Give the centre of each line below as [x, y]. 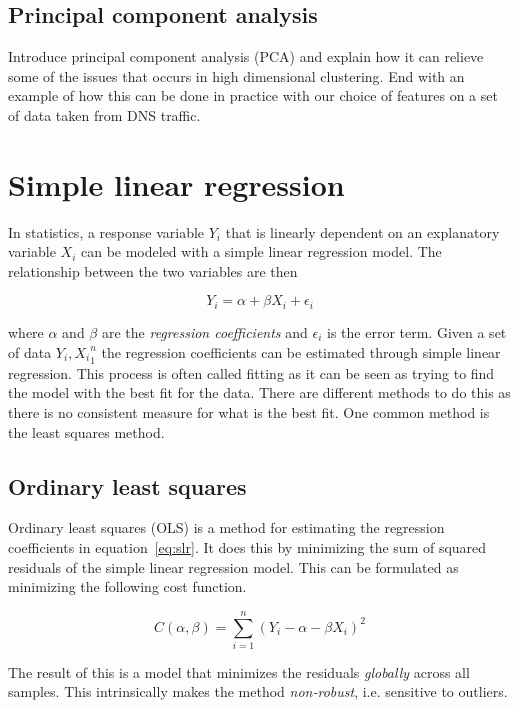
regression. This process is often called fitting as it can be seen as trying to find [251, 372]
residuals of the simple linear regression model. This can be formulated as [233, 566]
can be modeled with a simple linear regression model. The [261, 251]
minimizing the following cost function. [127, 586]
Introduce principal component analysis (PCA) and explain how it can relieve [246, 56]
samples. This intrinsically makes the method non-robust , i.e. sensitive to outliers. [258, 691]
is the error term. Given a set [417, 331]
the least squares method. [86, 431]
